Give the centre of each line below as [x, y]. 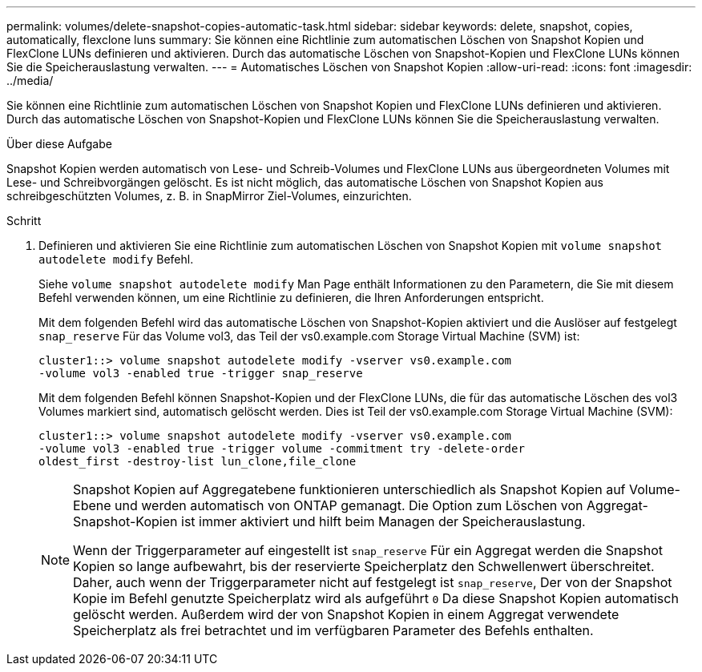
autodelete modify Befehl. [116, 259]
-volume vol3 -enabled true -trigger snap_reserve [201, 373]
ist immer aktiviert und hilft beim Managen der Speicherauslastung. [383, 521]
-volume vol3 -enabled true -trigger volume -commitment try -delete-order [282, 449]
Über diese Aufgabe [59, 144]
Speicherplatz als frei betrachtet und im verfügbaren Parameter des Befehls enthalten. [333, 630]
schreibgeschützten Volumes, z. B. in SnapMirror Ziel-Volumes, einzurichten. [209, 196]
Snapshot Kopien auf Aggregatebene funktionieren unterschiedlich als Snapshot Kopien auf [349, 489]
